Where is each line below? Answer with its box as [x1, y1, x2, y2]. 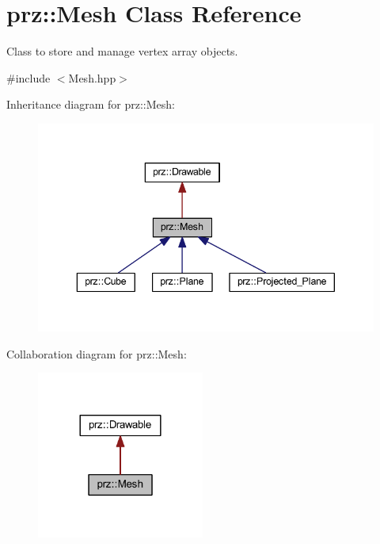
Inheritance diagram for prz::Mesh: [6, 96, 175, 113]
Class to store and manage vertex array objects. [6, 43, 238, 59]
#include [6, 69, 51, 86]
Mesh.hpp [68, 69, 116, 86]
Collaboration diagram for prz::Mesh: [6, 345, 187, 362]
